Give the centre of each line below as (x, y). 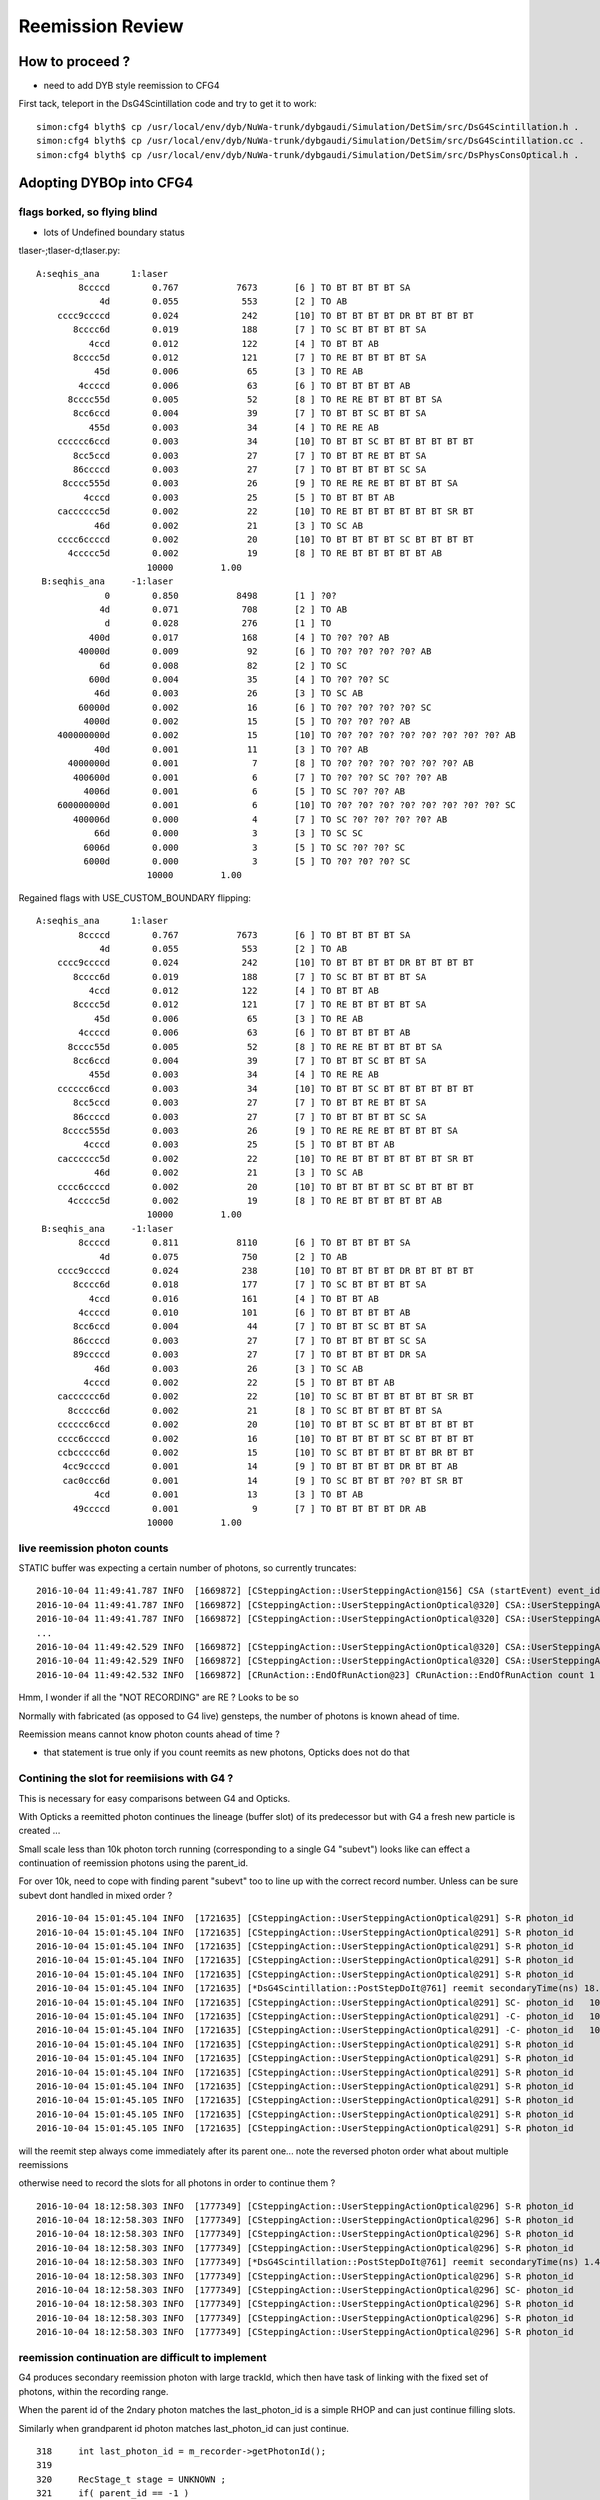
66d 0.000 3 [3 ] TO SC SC (228, 833)
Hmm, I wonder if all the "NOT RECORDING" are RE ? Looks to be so (158, 1697)
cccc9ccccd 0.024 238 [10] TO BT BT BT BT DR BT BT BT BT (265, 1270)
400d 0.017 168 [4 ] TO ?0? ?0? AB (239, 637)
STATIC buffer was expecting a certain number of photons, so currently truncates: (187, 1568)
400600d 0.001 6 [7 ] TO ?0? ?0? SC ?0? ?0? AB (260, 777)
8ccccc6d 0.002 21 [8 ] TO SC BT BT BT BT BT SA (255, 1410)
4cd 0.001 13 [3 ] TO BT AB (228, 1494)
